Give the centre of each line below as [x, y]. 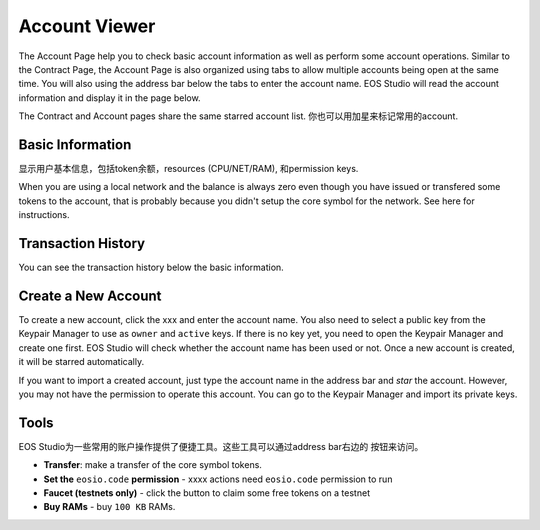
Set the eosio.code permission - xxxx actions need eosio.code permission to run [218, 479]
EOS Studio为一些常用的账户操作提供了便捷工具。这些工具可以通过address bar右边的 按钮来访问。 [221, 446]
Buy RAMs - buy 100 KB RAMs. [109, 507]
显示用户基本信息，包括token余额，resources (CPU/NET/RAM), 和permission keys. [188, 169]
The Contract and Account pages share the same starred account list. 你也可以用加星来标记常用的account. [238, 116]
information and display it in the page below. [109, 97]
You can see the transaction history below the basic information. [151, 267]
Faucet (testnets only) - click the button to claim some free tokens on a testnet [206, 493]
